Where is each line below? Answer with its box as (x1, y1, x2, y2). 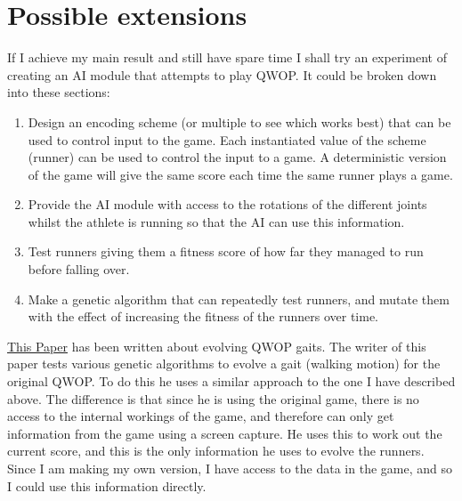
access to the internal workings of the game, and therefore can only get (7, 407, 394, 425)
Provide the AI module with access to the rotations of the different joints (28, 195, 427, 214)
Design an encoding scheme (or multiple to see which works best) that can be (28, 112, 451, 131)
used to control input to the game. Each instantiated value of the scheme (28, 130, 426, 149)
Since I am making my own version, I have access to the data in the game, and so (7, 459, 452, 477)
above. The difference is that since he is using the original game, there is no (7, 389, 419, 408)
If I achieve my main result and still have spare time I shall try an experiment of (7, 48, 447, 67)
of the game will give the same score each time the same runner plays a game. (28, 165, 453, 183)
